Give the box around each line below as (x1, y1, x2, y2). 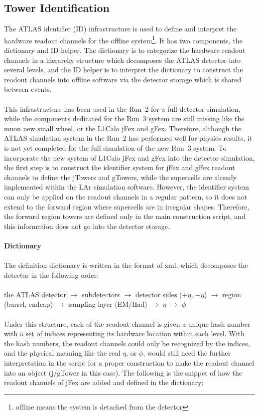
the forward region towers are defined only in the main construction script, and (4, 211, 246, 221)
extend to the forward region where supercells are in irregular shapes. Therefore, (4, 201, 250, 211)
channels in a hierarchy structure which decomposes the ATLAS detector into (4, 54, 241, 65)
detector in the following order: (4, 269, 99, 280)
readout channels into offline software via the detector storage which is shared (4, 74, 242, 84)
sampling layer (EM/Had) (68, 299, 147, 309)
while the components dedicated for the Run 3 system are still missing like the (4, 113, 245, 124)
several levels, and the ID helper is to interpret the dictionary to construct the (4, 64, 243, 75)
